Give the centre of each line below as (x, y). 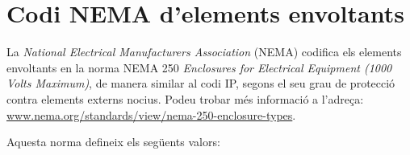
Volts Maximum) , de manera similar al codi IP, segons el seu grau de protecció (201, 83)
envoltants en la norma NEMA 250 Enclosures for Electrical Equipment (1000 (199, 67)
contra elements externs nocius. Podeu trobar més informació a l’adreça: (185, 98)
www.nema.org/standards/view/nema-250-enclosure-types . (151, 114)
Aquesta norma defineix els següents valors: (113, 142)
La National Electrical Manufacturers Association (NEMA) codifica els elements (204, 52)
